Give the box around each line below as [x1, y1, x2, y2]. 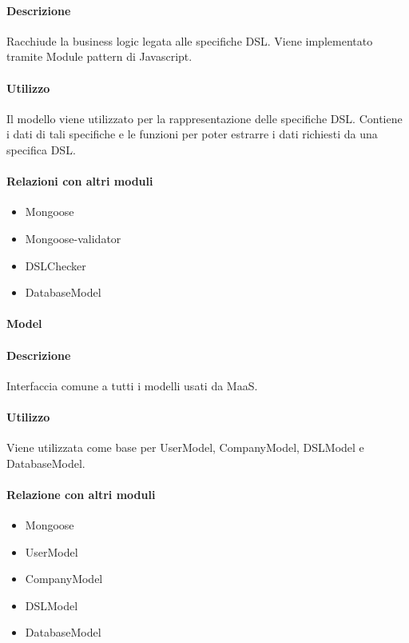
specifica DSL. [6, 141, 76, 158]
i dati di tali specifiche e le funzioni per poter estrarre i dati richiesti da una [6, 126, 378, 142]
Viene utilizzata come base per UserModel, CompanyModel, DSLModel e [6, 439, 364, 456]
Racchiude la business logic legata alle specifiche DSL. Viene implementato [6, 32, 373, 49]
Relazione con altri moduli [6, 485, 156, 502]
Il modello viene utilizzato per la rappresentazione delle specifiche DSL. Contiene [6, 110, 403, 126]
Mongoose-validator [25, 230, 121, 246]
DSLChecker [25, 257, 86, 274]
